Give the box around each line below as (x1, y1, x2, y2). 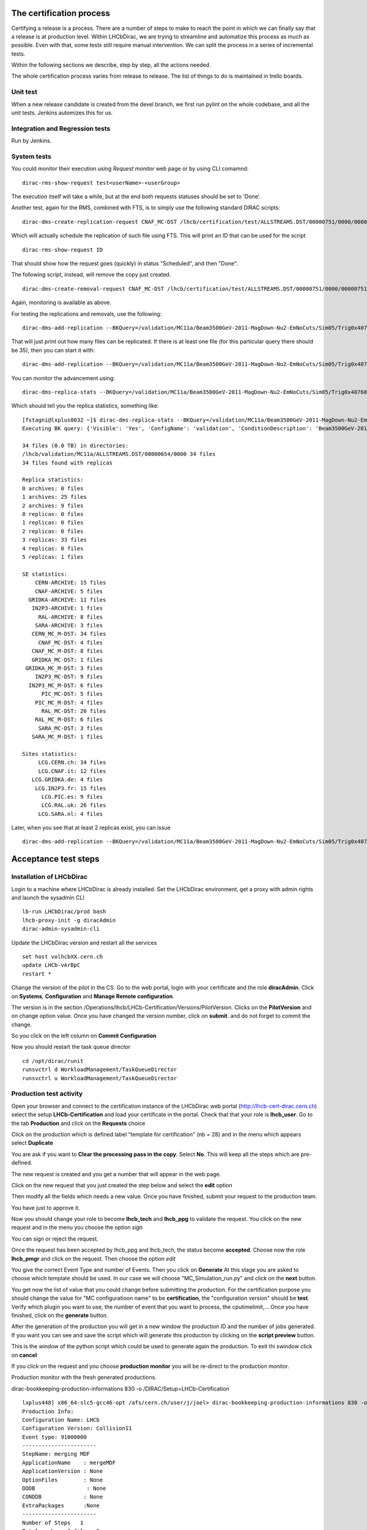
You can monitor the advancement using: (11, 374, 116, 382)
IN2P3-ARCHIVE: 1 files (31, 605, 103, 612)
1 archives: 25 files (22, 493, 87, 501)
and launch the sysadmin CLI (11, 894, 85, 901)
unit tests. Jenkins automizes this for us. (11, 109, 113, 116)
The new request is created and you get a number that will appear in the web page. (11, 1170, 221, 1177)
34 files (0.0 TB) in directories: (22, 442, 129, 449)
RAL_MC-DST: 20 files (41, 707, 106, 714)
